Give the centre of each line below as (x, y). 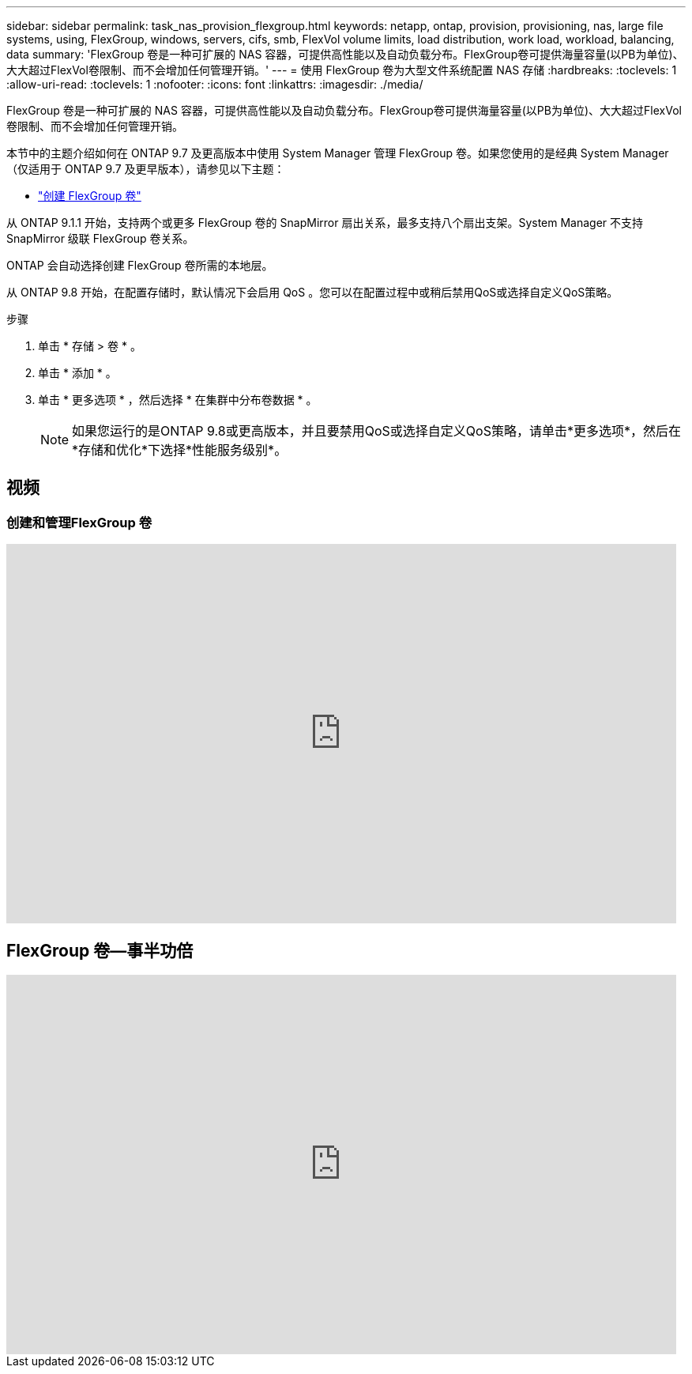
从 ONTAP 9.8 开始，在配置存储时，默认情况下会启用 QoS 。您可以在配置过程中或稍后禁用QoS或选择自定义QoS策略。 (312, 292)
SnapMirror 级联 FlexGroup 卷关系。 (100, 238)
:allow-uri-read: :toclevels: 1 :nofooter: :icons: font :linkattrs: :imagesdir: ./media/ (215, 84)
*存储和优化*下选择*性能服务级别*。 (180, 450)
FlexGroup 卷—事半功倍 (100, 950)
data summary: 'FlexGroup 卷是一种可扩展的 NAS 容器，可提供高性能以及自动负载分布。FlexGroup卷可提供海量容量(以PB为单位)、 (345, 54)
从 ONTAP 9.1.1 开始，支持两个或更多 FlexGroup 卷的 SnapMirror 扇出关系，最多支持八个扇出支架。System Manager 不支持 (325, 223)
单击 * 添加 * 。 (77, 373)
